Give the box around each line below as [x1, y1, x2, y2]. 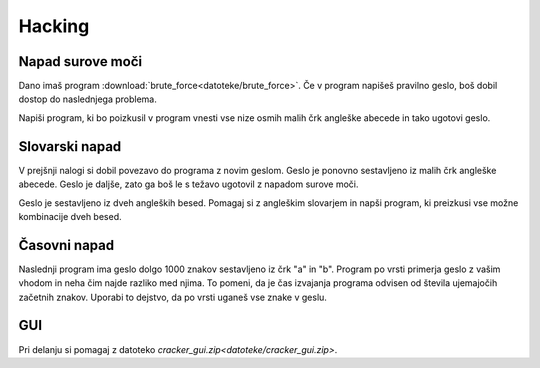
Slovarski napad [18, 138, 122, 155]
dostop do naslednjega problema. [18, 93, 157, 105]
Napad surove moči [18, 53, 143, 70]
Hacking [18, 15, 90, 37]
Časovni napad [18, 236, 115, 254]
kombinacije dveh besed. [18, 210, 122, 222]
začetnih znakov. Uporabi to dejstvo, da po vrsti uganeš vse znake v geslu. [18, 291, 327, 303]
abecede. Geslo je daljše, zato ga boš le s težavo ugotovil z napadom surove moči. [18, 178, 359, 190]
